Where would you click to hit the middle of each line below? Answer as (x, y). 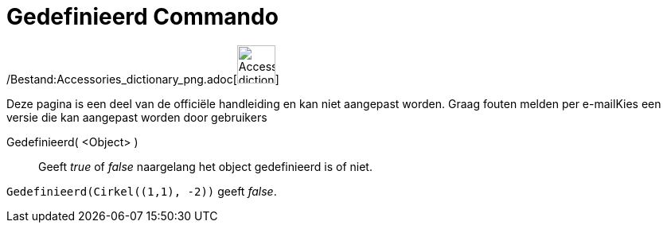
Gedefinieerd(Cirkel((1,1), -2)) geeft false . (142, 191)
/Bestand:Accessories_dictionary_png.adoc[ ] (143, 79)
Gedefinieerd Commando (142, 17)
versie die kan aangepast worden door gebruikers (137, 117)
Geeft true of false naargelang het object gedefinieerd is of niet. (205, 166)
